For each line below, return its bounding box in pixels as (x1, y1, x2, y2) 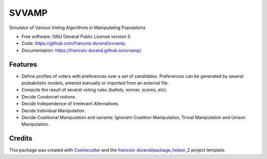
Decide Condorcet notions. (21, 94, 77, 99)
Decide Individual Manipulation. (21, 107, 86, 113)
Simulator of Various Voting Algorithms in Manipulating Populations (9, 25, 146, 31)
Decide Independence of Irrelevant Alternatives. (21, 101, 120, 107)
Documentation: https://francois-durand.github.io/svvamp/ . (21, 47, 143, 53)
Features (9, 60, 37, 68)
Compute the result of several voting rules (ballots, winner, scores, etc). (21, 87, 168, 93)
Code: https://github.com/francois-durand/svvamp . (21, 40, 127, 46)
